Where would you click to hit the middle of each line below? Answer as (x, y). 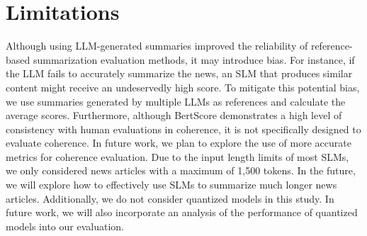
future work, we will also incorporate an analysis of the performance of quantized (182, 212)
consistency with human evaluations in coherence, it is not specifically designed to (183, 129)
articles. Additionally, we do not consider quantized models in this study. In (170, 198)
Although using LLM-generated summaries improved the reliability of (157, 46)
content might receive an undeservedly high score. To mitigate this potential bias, (183, 87)
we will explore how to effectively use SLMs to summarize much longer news (171, 185)
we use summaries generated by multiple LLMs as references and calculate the (176, 101)
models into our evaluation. (65, 226)
